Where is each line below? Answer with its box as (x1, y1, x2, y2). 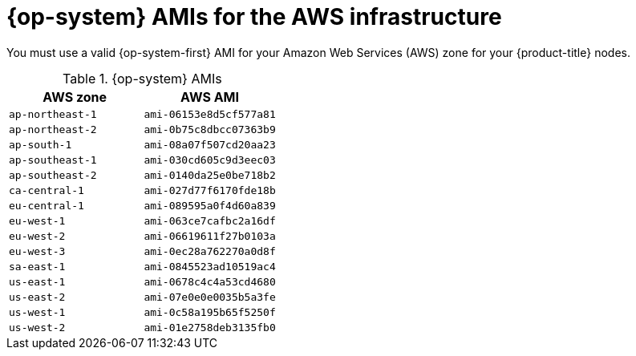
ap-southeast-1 (9, 153, 97, 166)
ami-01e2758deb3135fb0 (144, 321, 276, 334)
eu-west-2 (9, 229, 66, 242)
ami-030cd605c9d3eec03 (144, 153, 276, 166)
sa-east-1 (9, 260, 66, 273)
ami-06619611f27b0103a (144, 229, 276, 242)
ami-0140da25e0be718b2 (144, 168, 276, 181)
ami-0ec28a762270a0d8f (144, 245, 276, 257)
